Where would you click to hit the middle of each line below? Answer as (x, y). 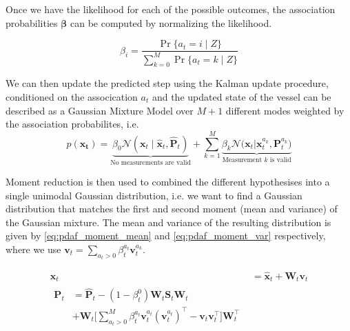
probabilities (32, 22)
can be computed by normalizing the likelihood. (171, 22)
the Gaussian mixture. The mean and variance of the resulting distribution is (168, 222)
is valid (280, 160)
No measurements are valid (151, 163)
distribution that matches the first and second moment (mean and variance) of (172, 209)
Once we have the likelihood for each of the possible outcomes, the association (171, 9)
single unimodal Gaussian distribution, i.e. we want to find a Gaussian (154, 195)
